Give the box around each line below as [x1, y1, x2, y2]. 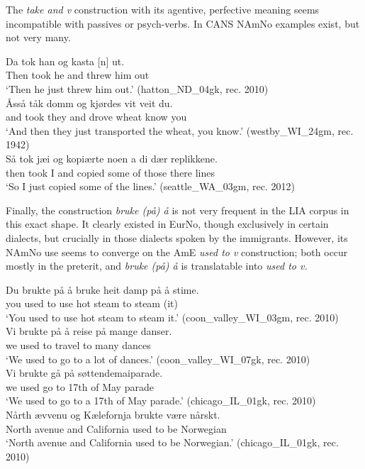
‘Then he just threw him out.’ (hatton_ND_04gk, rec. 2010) [6, 81, 269, 96]
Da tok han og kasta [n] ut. [6, 53, 125, 68]
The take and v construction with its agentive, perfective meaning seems [6, 2, 320, 16]
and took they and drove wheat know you [6, 109, 187, 124]
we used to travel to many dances [6, 338, 151, 353]
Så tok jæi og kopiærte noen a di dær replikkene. [6, 150, 218, 165]
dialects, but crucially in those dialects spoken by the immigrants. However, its [6, 230, 348, 245]
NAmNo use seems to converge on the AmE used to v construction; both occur [6, 244, 348, 259]
